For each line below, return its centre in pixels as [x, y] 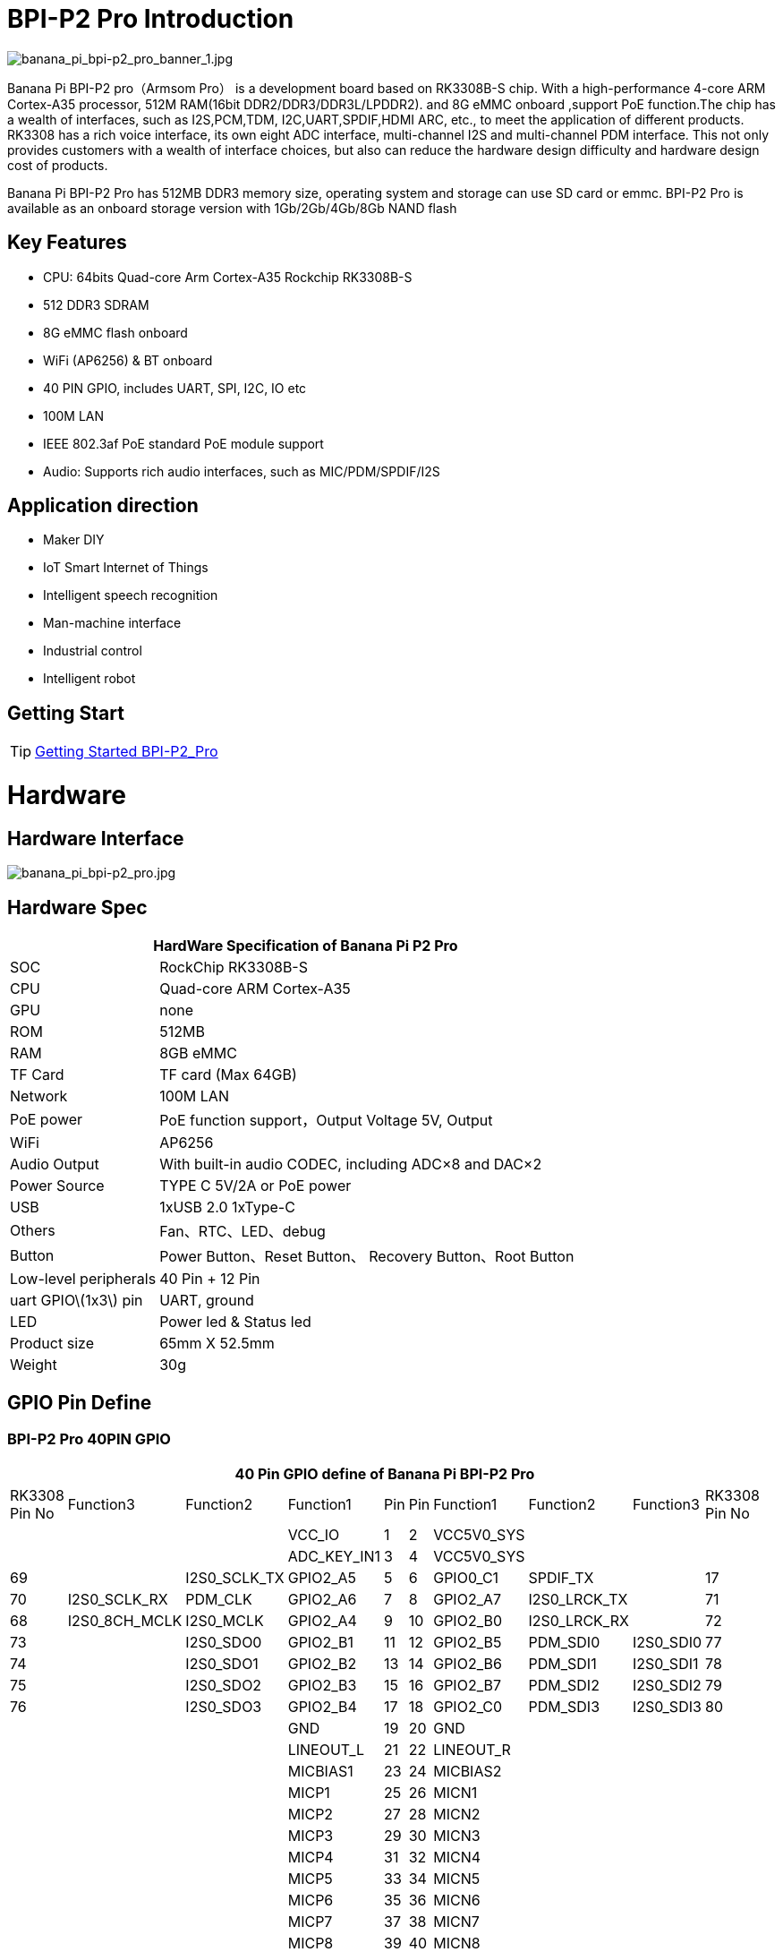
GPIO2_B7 [468, 1686]
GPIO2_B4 [322, 1707]
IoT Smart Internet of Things [126, 568]
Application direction [103, 506]
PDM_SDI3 [564, 1707]
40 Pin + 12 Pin [210, 1279]
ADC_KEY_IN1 [334, 1557]
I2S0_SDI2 [667, 1686]
